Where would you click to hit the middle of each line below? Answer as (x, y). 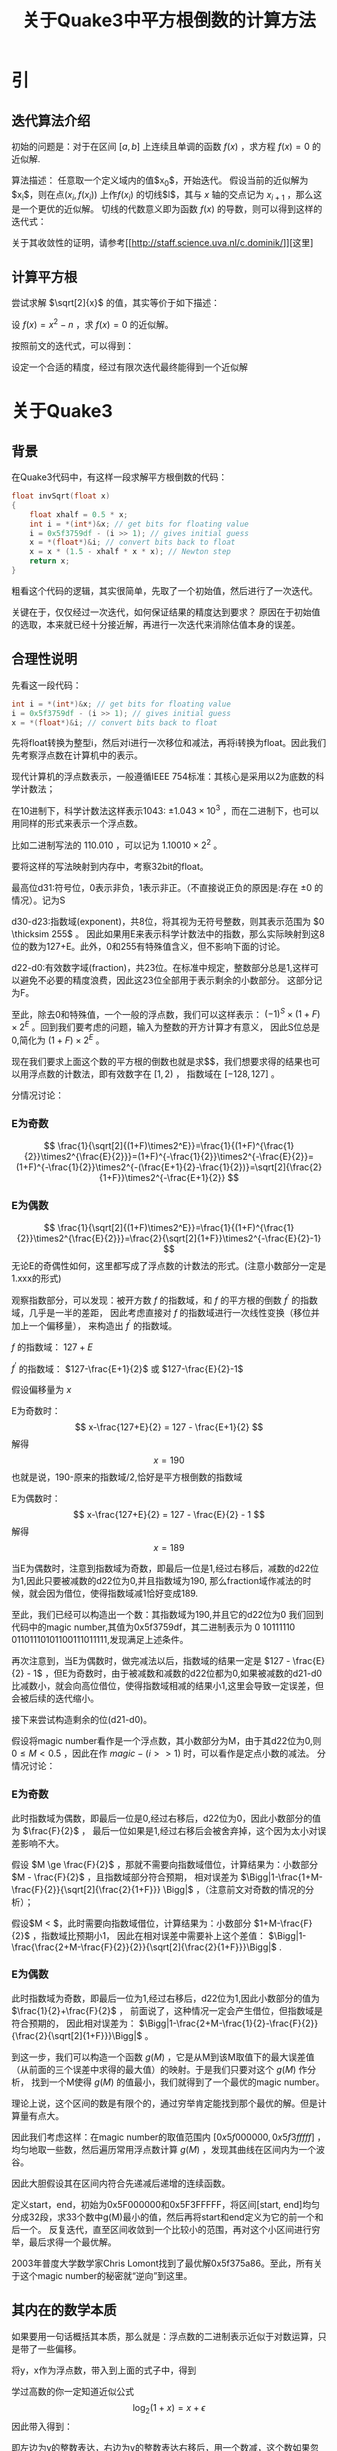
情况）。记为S (38, 900)
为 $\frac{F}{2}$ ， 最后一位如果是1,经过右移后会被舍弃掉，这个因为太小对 (164, 1830)
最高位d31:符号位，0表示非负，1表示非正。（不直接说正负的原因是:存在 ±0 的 (167, 887)
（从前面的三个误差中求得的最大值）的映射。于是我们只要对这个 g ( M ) (154, 2069)
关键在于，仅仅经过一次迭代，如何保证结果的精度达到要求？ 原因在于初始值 (166, 612)
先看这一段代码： (46, 685)
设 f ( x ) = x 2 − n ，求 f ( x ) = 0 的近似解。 (92, 324)
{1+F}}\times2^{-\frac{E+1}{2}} (162, 1177)
